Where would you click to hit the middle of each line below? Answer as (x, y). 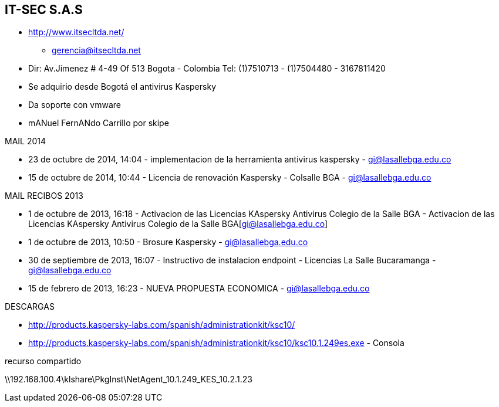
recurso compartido (43, 361)
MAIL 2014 (26, 141)
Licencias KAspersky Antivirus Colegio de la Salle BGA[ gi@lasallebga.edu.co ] (178, 224)
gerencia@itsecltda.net (96, 50)
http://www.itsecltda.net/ (76, 32)
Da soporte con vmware (75, 105)
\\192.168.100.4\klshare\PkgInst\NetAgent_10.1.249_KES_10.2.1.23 (129, 379)
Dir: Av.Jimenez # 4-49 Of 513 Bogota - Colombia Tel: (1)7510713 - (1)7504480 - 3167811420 (207, 69)
